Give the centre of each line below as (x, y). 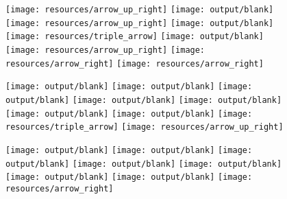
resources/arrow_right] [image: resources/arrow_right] (135, 63)
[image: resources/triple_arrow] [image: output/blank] (135, 37)
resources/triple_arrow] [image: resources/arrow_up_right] (145, 127)
